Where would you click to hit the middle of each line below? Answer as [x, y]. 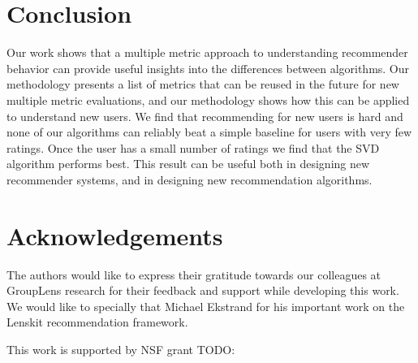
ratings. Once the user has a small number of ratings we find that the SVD [193, 147]
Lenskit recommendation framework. [97, 322]
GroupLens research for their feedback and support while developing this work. [203, 290]
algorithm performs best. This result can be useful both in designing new [188, 164]
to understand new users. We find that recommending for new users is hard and [205, 116]
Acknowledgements [115, 235]
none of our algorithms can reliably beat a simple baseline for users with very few [209, 132]
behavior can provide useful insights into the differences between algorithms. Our [208, 68]
